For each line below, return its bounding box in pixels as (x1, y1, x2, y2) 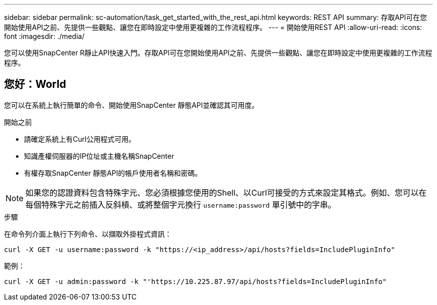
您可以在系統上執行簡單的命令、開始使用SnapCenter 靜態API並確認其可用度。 (4, 100, 259, 109)
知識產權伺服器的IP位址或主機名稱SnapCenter (24, 151, 174, 160)
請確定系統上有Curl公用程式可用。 (24, 134, 136, 143)
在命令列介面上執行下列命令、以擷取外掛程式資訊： (4, 229, 172, 238)
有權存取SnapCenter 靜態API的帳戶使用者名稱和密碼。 (24, 168, 202, 177)
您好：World (4, 78, 66, 91)
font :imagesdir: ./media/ (4, 32, 85, 40)
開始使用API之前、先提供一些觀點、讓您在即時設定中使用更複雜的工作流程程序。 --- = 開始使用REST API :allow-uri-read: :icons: (4, 23, 422, 31)
